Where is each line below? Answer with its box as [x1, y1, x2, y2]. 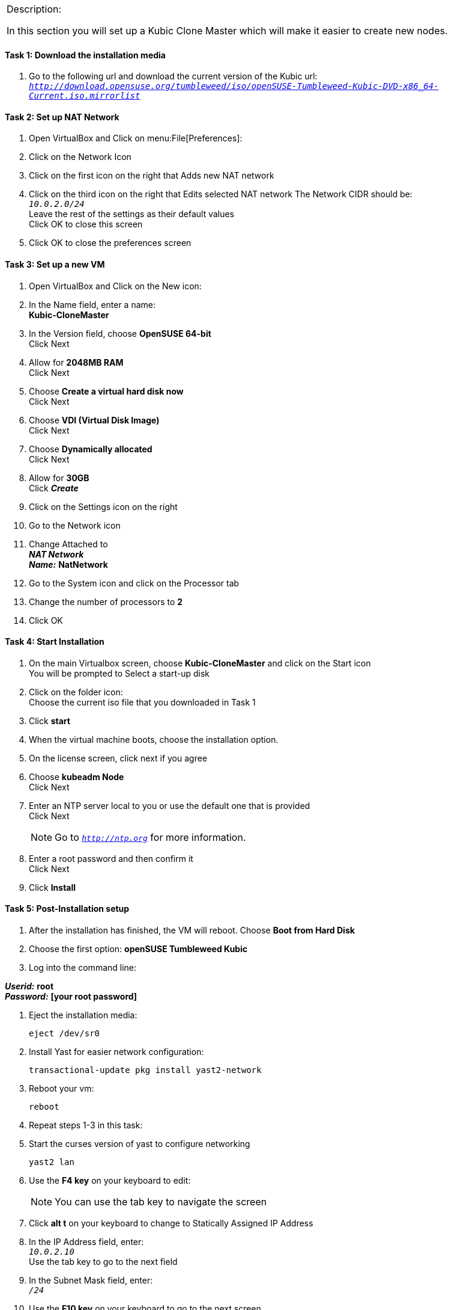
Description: [7, 3, 62, 15]
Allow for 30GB [29, 472, 89, 483]
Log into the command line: [29, 962, 137, 973]
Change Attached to [29, 538, 108, 549]
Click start [29, 715, 70, 726]
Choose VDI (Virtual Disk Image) [29, 414, 160, 425]
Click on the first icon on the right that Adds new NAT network [29, 170, 274, 181]
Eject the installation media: [29, 1010, 137, 1021]
